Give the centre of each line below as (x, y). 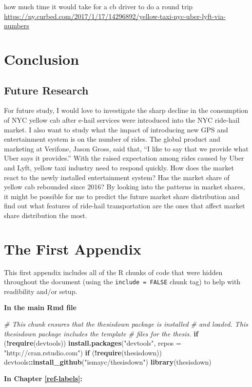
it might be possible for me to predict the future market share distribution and (122, 196)
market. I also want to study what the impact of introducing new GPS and (116, 129)
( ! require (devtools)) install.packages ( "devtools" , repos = (93, 343)
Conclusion (42, 59)
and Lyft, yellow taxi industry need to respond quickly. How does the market (119, 167)
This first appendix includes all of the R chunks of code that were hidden (113, 272)
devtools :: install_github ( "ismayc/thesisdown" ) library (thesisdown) (108, 362)
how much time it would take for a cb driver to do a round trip (98, 6)
